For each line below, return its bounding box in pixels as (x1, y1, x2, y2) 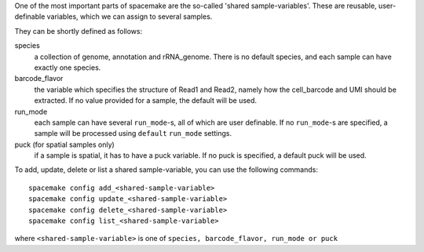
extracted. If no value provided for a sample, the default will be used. (34, 96, 258, 105)
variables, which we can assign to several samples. (46, 12, 213, 21)
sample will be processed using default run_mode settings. (34, 129, 232, 138)
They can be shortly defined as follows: (14, 26, 143, 35)
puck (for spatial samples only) (14, 140, 115, 149)
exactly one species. (34, 63, 101, 72)
